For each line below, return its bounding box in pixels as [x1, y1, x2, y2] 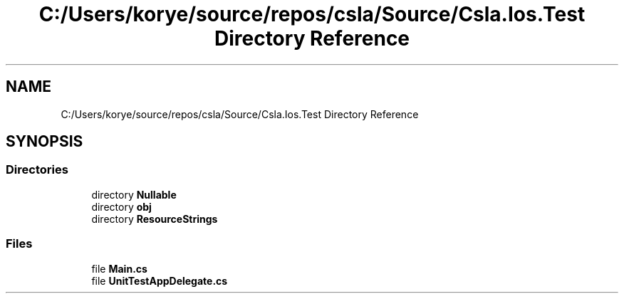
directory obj [91, 200, 152, 213]
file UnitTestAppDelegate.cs [91, 274, 228, 287]
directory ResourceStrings [91, 212, 218, 225]
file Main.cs [91, 262, 147, 275]
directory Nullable [91, 188, 177, 201]
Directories [6, 162, 68, 177]
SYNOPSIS [6, 132, 83, 151]
